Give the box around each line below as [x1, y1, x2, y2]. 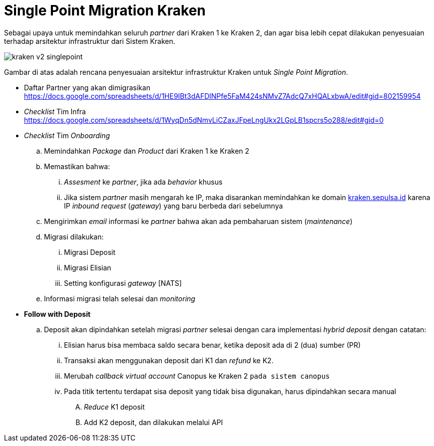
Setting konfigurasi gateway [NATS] [64, 278, 182, 287]
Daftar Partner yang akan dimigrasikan [24, 83, 150, 92]
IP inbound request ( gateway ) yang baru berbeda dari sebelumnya [64, 201, 283, 210]
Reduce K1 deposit [84, 402, 145, 411]
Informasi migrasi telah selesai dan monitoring [44, 294, 195, 303]
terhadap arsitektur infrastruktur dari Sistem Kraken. [4, 36, 175, 45]
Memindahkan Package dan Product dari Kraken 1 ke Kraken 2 [44, 146, 250, 155]
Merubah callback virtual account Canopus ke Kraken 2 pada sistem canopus [64, 371, 330, 380]
